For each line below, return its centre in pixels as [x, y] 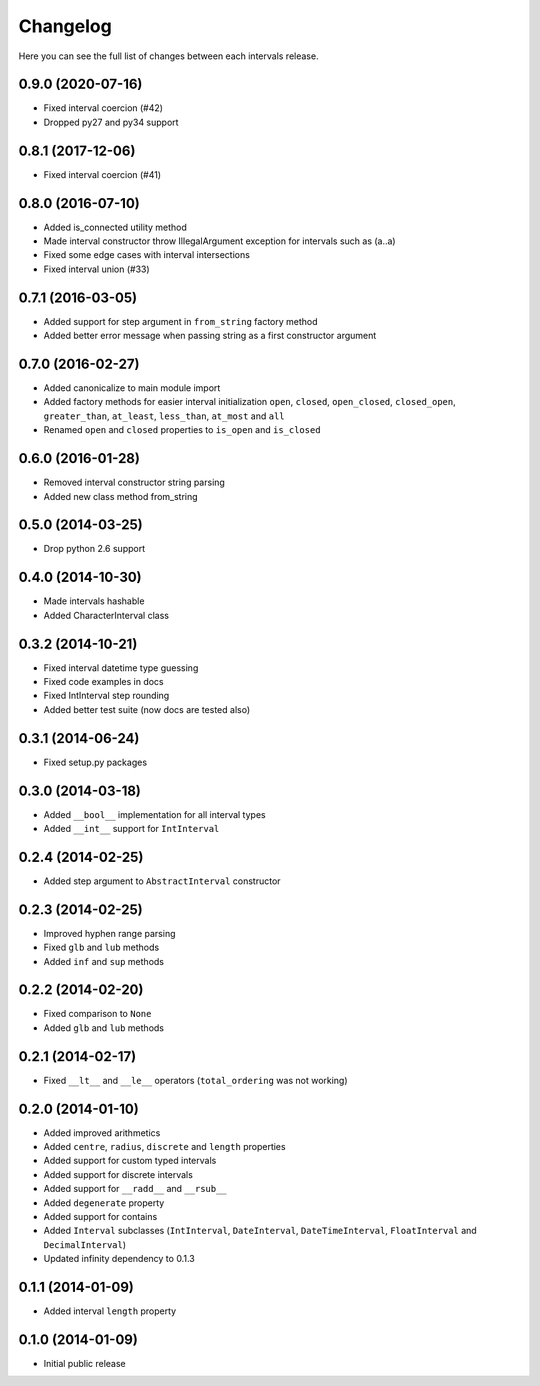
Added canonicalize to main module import [132, 388]
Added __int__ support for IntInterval [131, 828]
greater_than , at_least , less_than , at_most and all [164, 416]
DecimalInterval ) [85, 1244]
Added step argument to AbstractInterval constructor [162, 881]
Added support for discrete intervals [118, 1174]
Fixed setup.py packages [95, 762]
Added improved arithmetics [102, 1132]
